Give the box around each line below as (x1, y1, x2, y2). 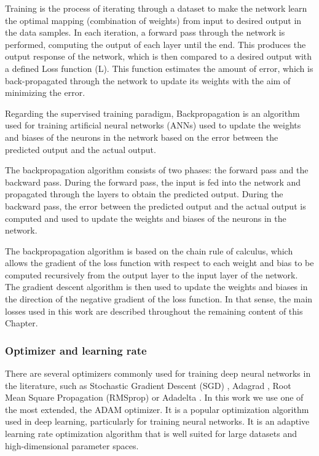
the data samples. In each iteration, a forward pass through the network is (5, 26, 285, 39)
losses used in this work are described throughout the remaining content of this (5, 304, 303, 317)
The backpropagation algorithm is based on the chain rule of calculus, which (5, 244, 293, 257)
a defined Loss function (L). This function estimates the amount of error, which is (5, 61, 313, 74)
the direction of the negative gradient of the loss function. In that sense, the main (5, 293, 313, 305)
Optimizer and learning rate (5, 342, 147, 358)
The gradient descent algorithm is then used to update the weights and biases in (5, 280, 308, 293)
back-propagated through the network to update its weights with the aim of (5, 74, 291, 87)
